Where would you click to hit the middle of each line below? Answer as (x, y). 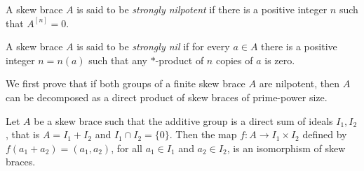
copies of (234, 60)
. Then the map (203, 134)
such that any (118, 60)
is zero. (280, 60)
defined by (325, 134)
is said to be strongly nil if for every (153, 46)
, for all (127, 148)
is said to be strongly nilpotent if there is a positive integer (202, 9)
